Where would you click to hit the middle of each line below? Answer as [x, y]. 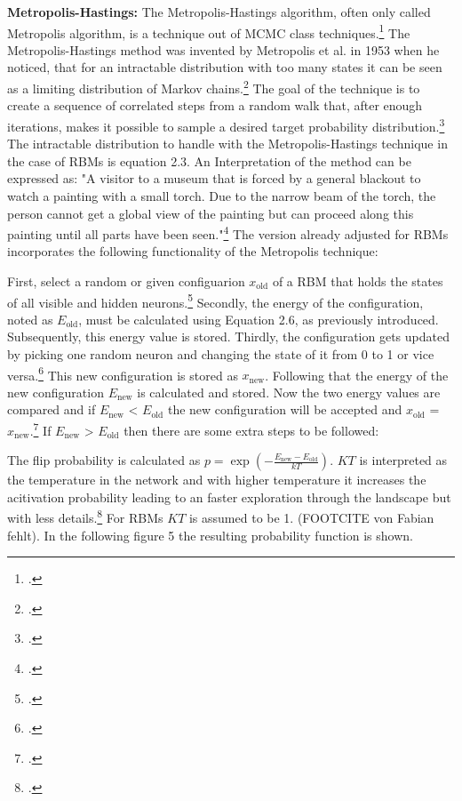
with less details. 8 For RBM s [85, 517]
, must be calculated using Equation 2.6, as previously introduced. [259, 319]
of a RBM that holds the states [358, 280]
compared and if [52, 409]
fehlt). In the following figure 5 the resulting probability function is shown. [210, 535]
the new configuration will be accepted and [285, 409]
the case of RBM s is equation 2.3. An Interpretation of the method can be [209, 160]
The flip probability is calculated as [104, 460]
